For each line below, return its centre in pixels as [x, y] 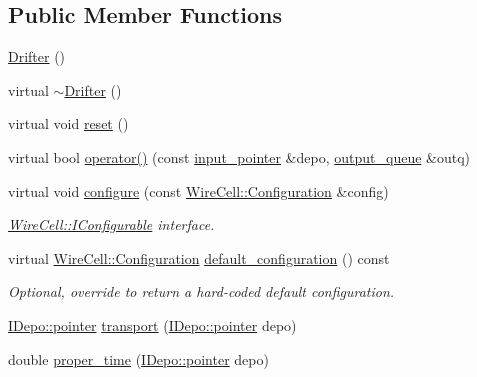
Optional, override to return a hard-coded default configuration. [201, 291]
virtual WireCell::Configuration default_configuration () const [199, 257]
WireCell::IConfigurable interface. [111, 224]
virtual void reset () [68, 123]
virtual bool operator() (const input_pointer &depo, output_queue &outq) [239, 156]
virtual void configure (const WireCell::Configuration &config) [198, 190]
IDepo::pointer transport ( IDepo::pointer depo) [152, 324]
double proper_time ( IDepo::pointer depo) [138, 358]
